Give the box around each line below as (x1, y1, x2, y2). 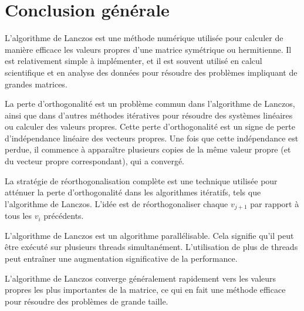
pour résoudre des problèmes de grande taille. (5, 295, 168, 307)
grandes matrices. (5, 77, 67, 90)
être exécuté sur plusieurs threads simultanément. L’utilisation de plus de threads (5, 241, 298, 253)
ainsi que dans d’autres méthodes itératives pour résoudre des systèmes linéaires (5, 109, 293, 121)
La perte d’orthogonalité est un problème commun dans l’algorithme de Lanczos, (5, 97, 295, 110)
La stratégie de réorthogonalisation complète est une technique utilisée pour (5, 174, 278, 187)
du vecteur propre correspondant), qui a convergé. (5, 155, 184, 167)
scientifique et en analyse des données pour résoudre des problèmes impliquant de (5, 66, 298, 78)
